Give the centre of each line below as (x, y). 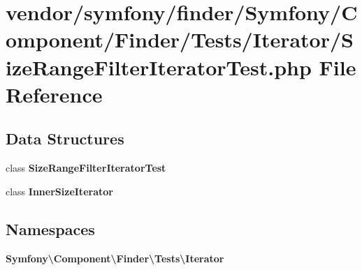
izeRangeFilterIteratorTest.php (159, 67)
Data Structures (65, 138)
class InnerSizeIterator (59, 191)
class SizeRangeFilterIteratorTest (86, 168)
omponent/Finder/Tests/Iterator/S (180, 39)
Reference (54, 94)
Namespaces (50, 228)
